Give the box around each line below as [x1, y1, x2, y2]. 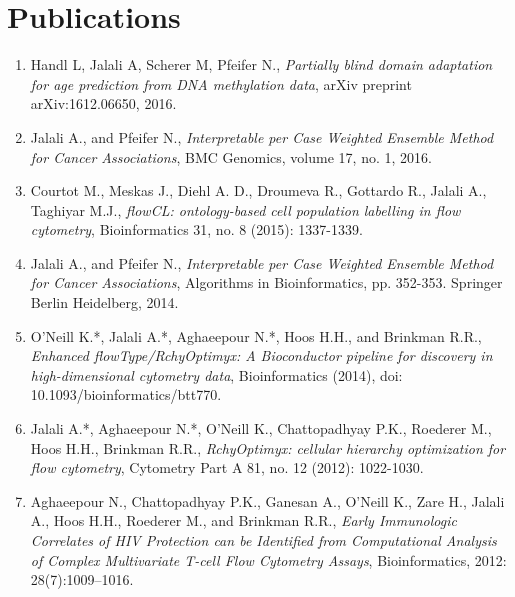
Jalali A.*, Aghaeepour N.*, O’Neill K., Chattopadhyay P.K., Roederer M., [30, 418, 492, 439]
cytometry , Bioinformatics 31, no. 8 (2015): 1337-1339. [30, 219, 363, 240]
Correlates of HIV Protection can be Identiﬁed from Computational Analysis [30, 530, 497, 550]
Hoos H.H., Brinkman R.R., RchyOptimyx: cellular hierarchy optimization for [30, 437, 506, 458]
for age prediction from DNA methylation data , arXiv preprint [30, 73, 412, 94]
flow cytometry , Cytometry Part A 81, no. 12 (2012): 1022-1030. [30, 457, 424, 478]
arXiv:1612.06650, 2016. [30, 93, 177, 114]
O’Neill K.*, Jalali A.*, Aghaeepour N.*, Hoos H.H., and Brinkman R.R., [30, 325, 482, 346]
